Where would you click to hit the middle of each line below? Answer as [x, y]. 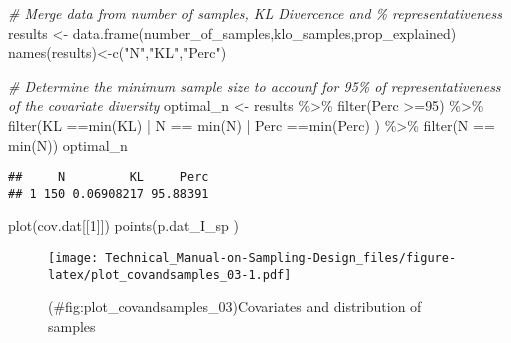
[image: [73, 258]
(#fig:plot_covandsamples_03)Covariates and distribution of [235, 306]
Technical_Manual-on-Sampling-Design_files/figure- [281, 258]
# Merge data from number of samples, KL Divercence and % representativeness [255, 13]
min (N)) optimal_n [68, 144]
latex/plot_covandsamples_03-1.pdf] [170, 274]
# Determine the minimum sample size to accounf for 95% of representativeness [254, 85]
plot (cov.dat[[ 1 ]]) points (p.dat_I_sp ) [123, 225]
